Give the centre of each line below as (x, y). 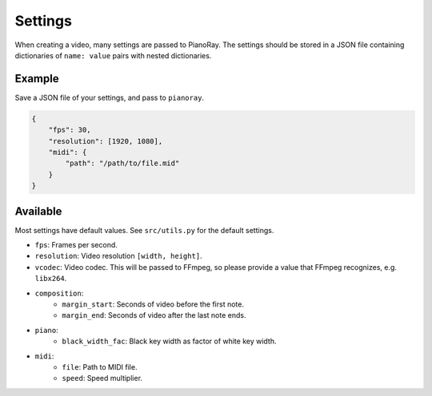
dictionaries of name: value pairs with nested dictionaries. (113, 55)
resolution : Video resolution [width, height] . (119, 256)
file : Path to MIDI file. (100, 366)
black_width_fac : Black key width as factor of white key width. (169, 341)
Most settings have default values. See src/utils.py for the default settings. (144, 230)
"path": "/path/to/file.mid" (122, 163)
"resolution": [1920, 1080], (106, 141)
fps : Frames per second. (76, 245)
